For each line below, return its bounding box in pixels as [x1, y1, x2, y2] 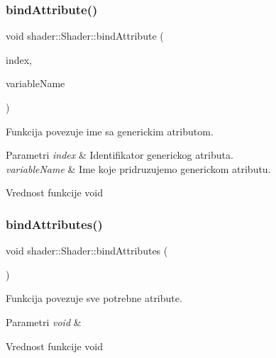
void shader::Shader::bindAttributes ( [6, 243, 168, 258]
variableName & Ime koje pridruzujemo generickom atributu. [6, 161, 271, 176]
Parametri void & [6, 314, 82, 329]
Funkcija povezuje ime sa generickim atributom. [6, 123, 214, 138]
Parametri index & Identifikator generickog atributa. [6, 147, 233, 162]
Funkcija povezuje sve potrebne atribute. [6, 291, 182, 306]
